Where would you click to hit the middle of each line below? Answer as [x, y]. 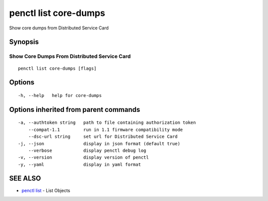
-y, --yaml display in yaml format [80, 164]
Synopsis [24, 42]
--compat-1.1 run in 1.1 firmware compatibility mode [105, 130]
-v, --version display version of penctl [83, 157]
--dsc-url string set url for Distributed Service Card [103, 137]
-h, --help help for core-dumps [60, 95]
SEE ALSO [25, 178]
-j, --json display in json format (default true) [99, 144]
